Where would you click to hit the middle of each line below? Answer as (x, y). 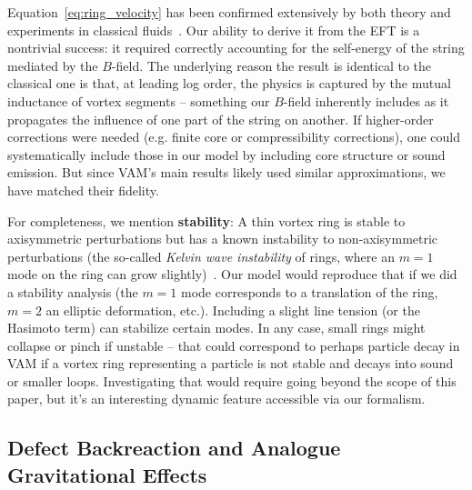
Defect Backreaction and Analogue (174, 448)
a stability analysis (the (73, 291)
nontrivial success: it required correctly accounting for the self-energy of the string (236, 48)
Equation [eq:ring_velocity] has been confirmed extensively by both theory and (229, 12)
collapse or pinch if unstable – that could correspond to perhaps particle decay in (234, 345)
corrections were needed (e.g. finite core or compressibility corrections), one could (234, 137)
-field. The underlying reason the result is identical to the (271, 65)
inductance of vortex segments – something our (139, 100)
